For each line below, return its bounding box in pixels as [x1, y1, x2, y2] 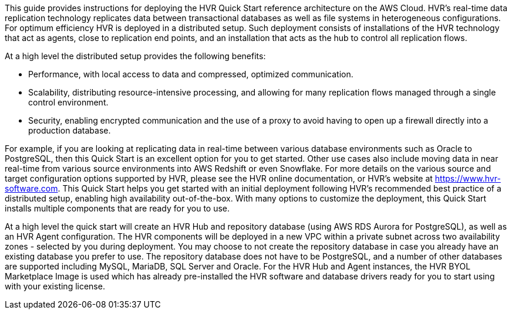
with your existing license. [5, 281, 105, 291]
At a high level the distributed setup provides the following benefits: [5, 51, 266, 61]
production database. [28, 125, 111, 135]
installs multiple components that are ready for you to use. [5, 203, 230, 213]
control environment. [28, 97, 109, 107]
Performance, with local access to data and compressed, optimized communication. [28, 69, 353, 79]
